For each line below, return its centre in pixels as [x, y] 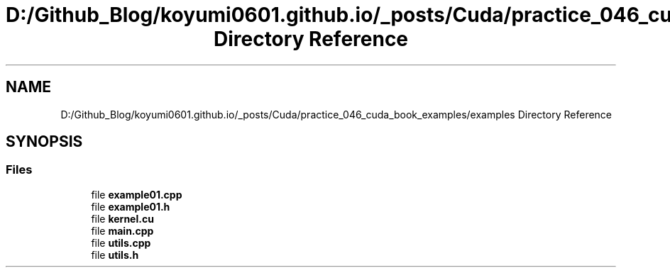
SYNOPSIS [44, 142]
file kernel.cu [122, 218]
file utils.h [115, 255]
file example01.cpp [137, 194]
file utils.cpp [121, 243]
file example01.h [131, 206]
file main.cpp [122, 230]
